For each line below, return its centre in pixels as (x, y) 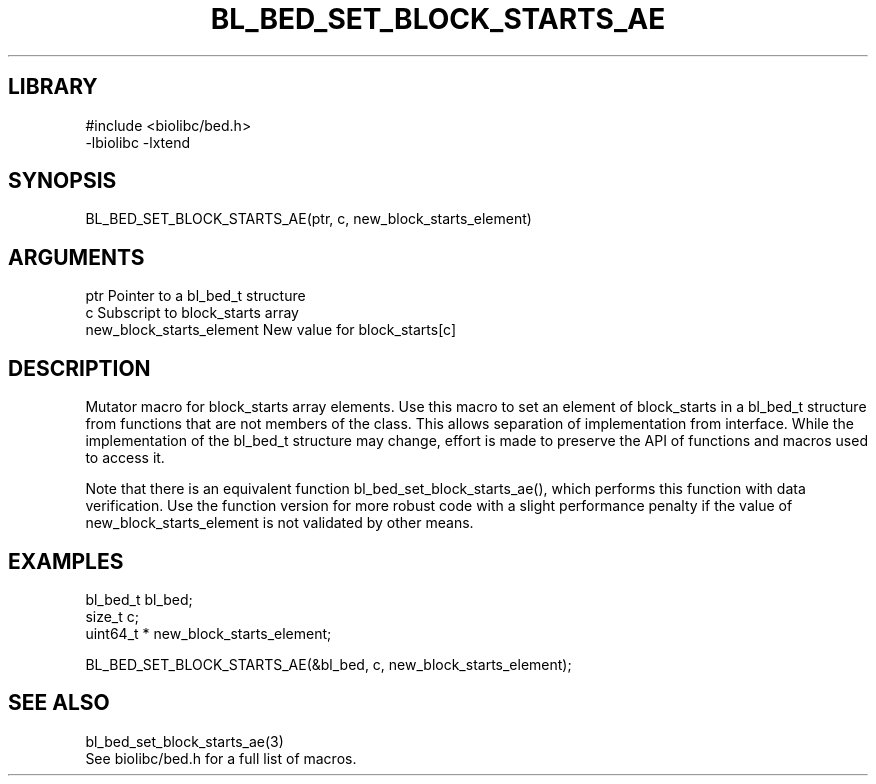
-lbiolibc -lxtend (138, 142)
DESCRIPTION (79, 368)
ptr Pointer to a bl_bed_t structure (195, 296)
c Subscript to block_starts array (192, 313)
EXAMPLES (66, 561)
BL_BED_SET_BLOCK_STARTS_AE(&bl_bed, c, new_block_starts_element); (328, 664)
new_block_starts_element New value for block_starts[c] (271, 330)
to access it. (125, 458)
